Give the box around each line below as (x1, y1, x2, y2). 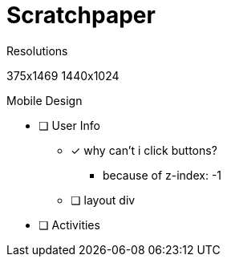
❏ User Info (39, 118, 100, 132)
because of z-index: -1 (103, 168, 222, 182)
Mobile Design (6, 93, 83, 107)
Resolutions (6, 43, 68, 58)
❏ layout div (71, 192, 136, 207)
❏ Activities (39, 217, 100, 232)
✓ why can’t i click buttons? (71, 143, 217, 157)
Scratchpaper (6, 2, 156, 29)
